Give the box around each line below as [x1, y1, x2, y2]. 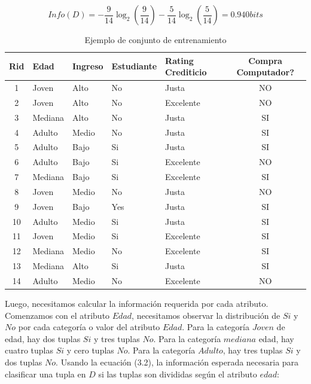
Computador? [236, 66, 294, 78]
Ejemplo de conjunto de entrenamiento [84, 33, 227, 45]
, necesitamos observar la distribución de [132, 309, 280, 321]
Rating [165, 54, 194, 66]
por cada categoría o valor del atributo [18, 321, 160, 333]
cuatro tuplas [5, 344, 54, 356]
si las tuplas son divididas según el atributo [98, 367, 257, 380]
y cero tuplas [66, 344, 114, 356]
